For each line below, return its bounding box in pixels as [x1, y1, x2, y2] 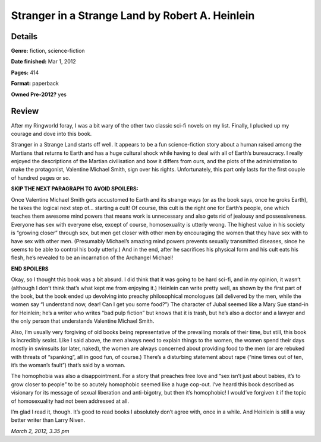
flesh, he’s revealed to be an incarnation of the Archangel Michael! [11, 254, 174, 261]
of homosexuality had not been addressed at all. [11, 398, 129, 405]
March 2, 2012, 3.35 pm [11, 427, 70, 434]
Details [11, 31, 38, 42]
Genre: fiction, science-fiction [11, 47, 86, 55]
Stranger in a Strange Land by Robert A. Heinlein [11, 9, 255, 22]
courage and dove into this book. [11, 130, 92, 137]
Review [11, 106, 39, 116]
